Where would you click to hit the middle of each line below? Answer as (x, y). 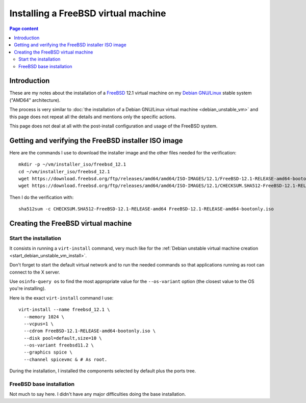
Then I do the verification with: (42, 197)
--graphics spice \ (48, 352)
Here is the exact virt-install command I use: (61, 298)
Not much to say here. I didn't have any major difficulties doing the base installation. (98, 394)
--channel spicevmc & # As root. (66, 359)
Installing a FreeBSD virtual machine (88, 13)
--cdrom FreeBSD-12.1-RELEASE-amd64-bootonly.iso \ (90, 331)
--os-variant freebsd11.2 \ (59, 345)
